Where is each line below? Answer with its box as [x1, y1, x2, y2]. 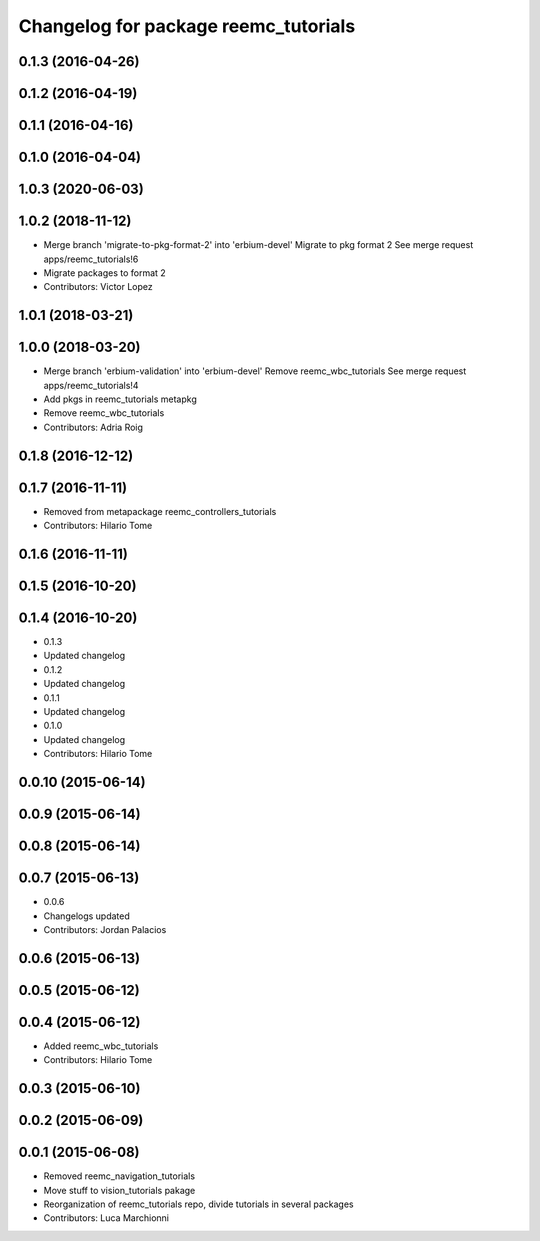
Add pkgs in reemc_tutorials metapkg [43, 393, 197, 405]
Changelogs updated [43, 910, 130, 922]
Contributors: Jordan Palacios [43, 923, 167, 935]
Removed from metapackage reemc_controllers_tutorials [43, 505, 277, 517]
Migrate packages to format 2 [43, 266, 167, 279]
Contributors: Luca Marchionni [43, 1212, 170, 1224]
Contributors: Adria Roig [43, 421, 144, 433]
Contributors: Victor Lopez [43, 281, 154, 293]
